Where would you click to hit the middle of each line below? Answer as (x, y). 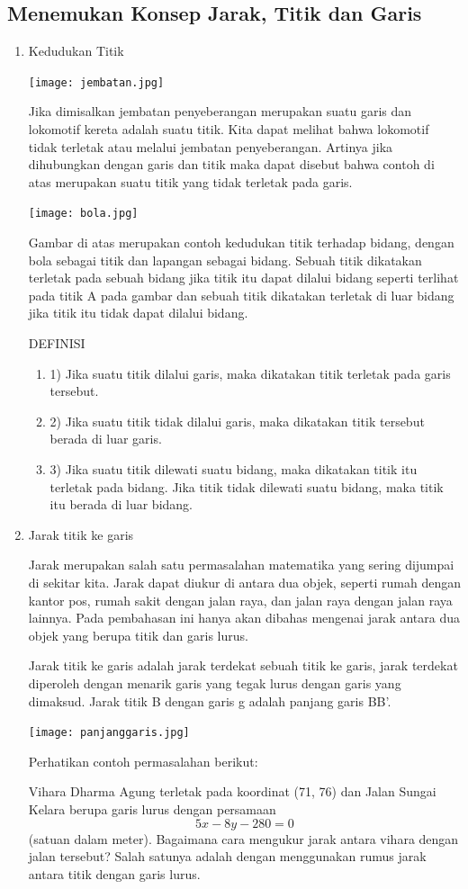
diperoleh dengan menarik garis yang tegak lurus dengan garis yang (215, 682)
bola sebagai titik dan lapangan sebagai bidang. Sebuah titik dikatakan (225, 260)
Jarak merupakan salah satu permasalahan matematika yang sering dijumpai (241, 565)
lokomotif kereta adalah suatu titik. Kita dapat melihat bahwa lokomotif (229, 129)
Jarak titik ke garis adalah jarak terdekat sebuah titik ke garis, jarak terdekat (243, 665)
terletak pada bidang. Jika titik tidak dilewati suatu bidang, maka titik (247, 486)
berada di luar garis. (106, 439)
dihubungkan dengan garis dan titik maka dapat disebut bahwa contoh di (231, 164)
